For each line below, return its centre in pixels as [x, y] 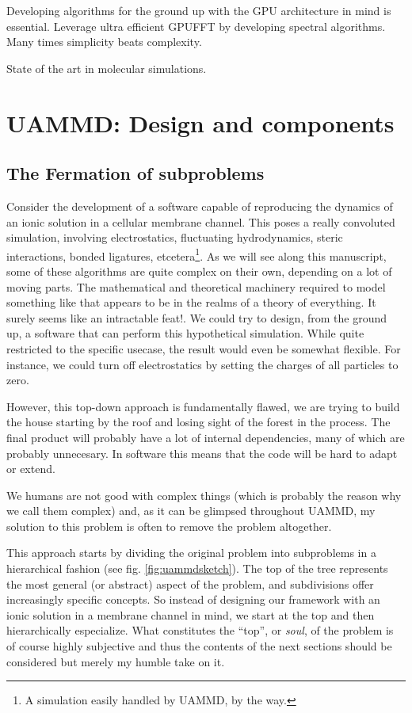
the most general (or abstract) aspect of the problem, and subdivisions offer [190, 583]
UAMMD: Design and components [200, 122]
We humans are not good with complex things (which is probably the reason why [204, 495]
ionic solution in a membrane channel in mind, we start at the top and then [191, 614]
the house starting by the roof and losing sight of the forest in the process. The [198, 422]
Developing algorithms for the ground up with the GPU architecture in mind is [199, 10]
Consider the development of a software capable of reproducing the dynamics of [200, 206]
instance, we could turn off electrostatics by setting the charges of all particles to [202, 364]
